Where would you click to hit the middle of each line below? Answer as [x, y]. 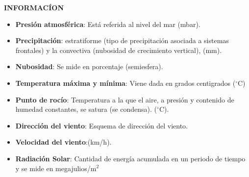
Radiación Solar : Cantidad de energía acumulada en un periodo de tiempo [130, 158]
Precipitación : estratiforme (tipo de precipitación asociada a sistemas [122, 40]
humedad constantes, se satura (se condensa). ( [86, 109]
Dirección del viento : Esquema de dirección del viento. [101, 125]
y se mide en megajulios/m [56, 168]
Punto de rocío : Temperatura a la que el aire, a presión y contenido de [125, 99]
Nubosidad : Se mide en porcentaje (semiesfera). [89, 66]
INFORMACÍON [34, 7]
